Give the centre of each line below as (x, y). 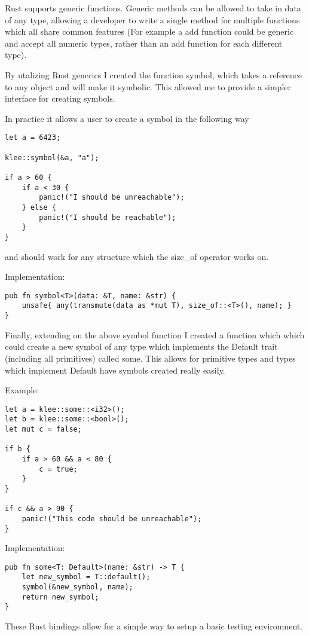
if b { (18, 449)
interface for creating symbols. (60, 98)
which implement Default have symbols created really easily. (115, 370)
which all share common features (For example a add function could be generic (149, 31)
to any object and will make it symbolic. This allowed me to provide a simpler (148, 86)
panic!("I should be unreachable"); (112, 198)
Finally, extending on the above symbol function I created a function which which (155, 334)
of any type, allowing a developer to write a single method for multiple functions (152, 19)
